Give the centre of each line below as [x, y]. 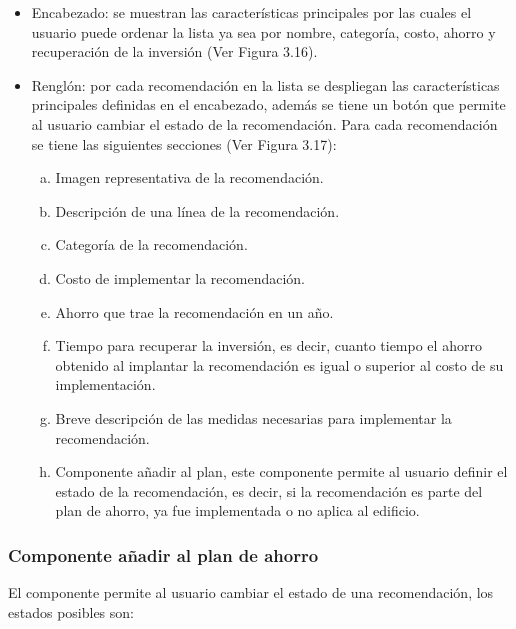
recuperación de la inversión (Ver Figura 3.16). [174, 51]
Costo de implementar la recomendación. [180, 277]
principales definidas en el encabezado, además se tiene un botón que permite [268, 104]
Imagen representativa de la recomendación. [189, 177]
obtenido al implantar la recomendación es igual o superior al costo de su [279, 364]
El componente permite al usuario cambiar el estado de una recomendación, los [251, 592]
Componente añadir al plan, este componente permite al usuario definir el [281, 471]
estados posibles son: [71, 611]
